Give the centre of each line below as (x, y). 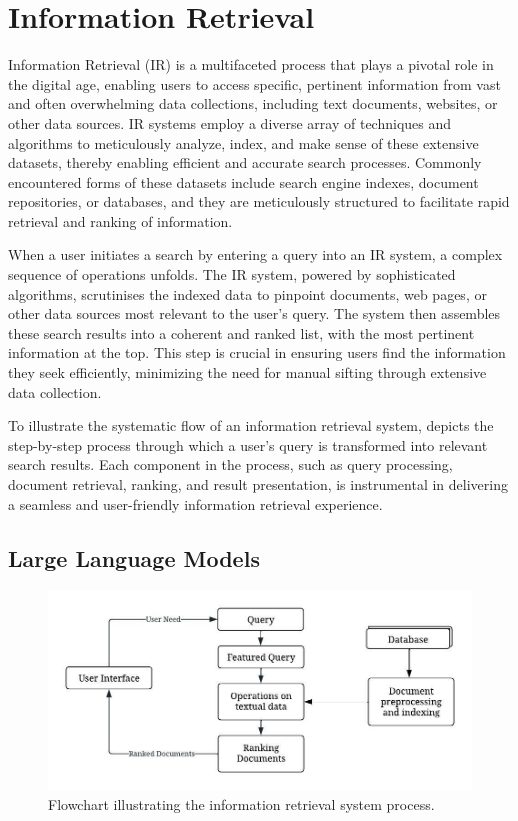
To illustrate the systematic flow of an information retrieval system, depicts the (251, 425)
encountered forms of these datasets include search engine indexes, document (243, 181)
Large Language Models (134, 557)
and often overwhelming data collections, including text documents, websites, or (253, 103)
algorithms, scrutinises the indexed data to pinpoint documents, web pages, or (247, 293)
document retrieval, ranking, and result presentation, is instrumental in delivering (258, 484)
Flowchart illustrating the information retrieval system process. (241, 803)
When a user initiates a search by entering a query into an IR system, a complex (255, 254)
